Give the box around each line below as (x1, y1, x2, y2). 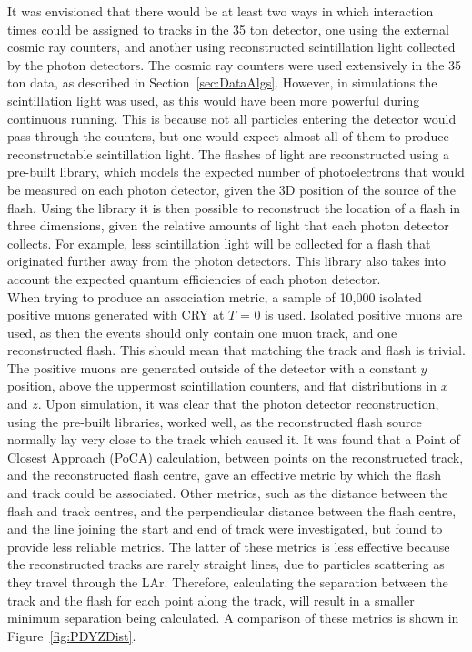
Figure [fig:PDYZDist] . (7, 626, 136, 645)
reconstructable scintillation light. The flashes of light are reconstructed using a (7, 144, 449, 163)
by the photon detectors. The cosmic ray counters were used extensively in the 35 (7, 55, 462, 74)
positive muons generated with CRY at (7, 305, 225, 324)
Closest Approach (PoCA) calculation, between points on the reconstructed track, (7, 447, 464, 466)
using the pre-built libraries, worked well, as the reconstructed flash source (7, 412, 422, 431)
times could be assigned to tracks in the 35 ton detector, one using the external (7, 19, 449, 38)
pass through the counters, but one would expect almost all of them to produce (7, 127, 449, 146)
